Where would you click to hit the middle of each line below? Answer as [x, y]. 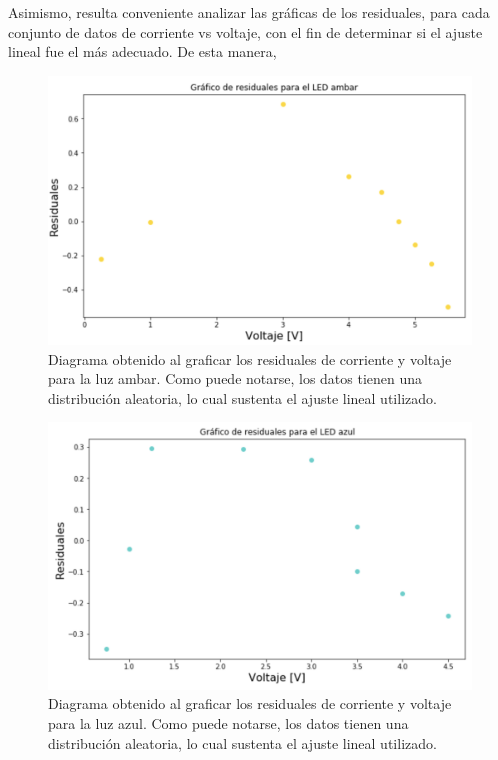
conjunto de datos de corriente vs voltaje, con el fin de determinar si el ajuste [245, 31]
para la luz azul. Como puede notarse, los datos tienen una [228, 722]
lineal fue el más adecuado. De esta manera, [142, 51]
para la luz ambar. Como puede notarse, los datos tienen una [235, 378]
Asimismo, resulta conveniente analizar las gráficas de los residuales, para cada [249, 12]
